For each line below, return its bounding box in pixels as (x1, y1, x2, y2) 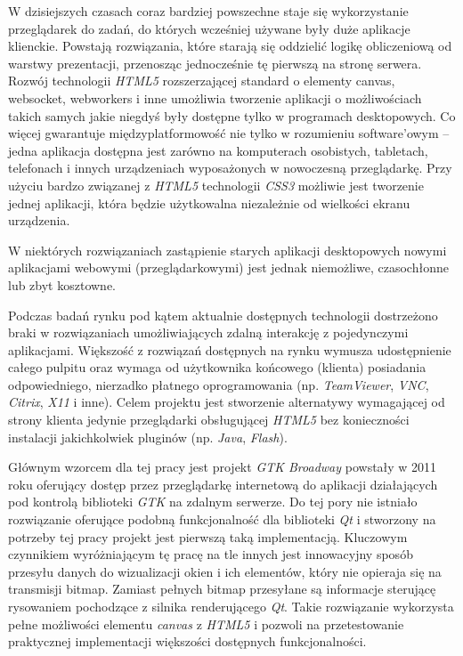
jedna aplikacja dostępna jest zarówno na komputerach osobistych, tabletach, (8, 141, 428, 159)
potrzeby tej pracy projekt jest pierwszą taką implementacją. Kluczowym (8, 527, 408, 546)
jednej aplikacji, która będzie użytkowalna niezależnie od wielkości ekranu (8, 193, 410, 212)
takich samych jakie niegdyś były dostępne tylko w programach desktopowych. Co (8, 106, 456, 125)
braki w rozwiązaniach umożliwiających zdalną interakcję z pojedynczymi (8, 323, 409, 342)
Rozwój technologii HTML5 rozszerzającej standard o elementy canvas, (8, 71, 395, 90)
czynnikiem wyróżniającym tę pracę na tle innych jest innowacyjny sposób (8, 545, 413, 563)
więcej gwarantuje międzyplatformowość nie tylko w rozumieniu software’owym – (8, 124, 450, 142)
